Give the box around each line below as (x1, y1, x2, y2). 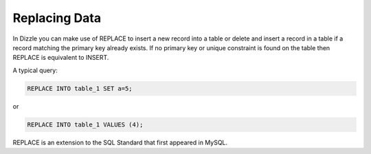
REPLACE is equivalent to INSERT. (12, 54, 109, 62)
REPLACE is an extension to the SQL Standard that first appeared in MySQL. (12, 138, 228, 146)
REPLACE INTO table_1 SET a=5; (27, 85, 133, 92)
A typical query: (12, 66, 58, 74)
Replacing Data (12, 10, 102, 25)
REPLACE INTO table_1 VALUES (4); (27, 120, 144, 129)
